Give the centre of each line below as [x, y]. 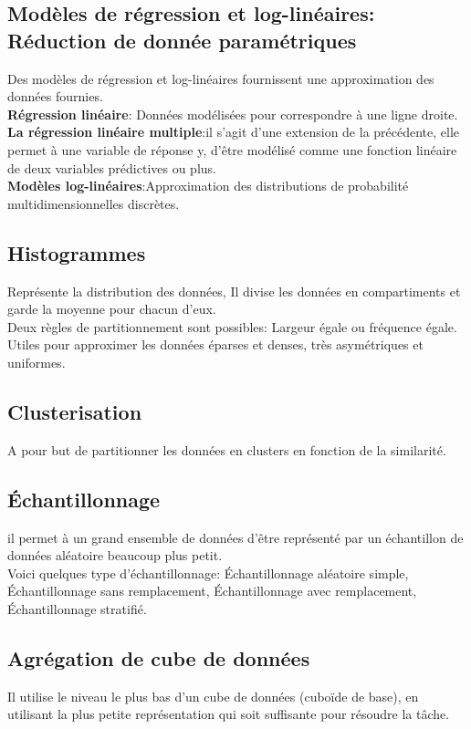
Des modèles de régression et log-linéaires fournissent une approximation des [221, 78]
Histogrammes [77, 252]
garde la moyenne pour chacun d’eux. [112, 309]
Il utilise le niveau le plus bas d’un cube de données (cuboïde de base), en [213, 696]
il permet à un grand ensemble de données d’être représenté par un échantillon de [235, 537]
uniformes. [37, 362]
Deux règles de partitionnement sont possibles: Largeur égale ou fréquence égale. [232, 326]
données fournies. [55, 96]
